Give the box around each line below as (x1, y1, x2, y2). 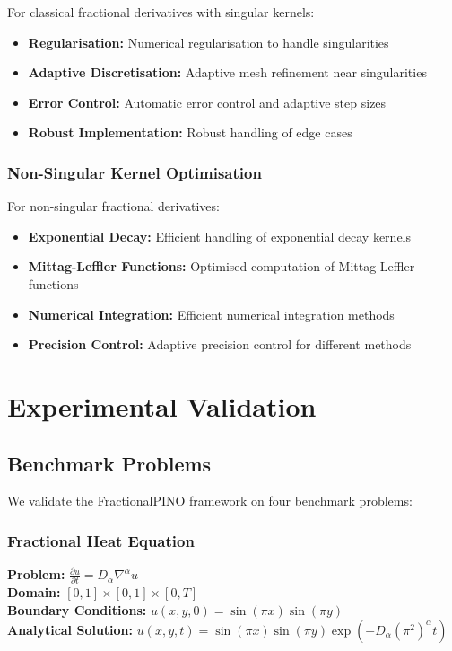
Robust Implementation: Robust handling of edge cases (28, 123, 352, 142)
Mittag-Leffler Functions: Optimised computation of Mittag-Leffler (28, 257, 415, 276)
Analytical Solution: (7, 620, 134, 638)
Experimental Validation (7, 387, 317, 424)
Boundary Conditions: (7, 601, 147, 620)
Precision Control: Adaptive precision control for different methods (28, 335, 412, 354)
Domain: (7, 583, 61, 602)
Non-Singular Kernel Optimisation (7, 161, 262, 183)
